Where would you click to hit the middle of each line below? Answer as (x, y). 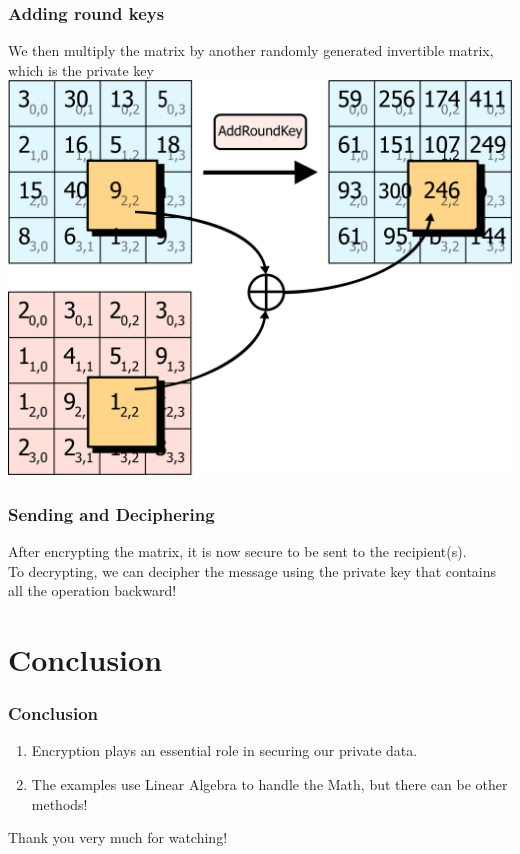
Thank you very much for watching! (118, 837)
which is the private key (81, 69)
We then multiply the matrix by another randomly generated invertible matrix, (251, 50)
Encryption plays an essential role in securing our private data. (224, 750)
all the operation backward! (92, 590)
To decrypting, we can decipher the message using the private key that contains (252, 570)
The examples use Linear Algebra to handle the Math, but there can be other (269, 783)
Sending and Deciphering (111, 513)
